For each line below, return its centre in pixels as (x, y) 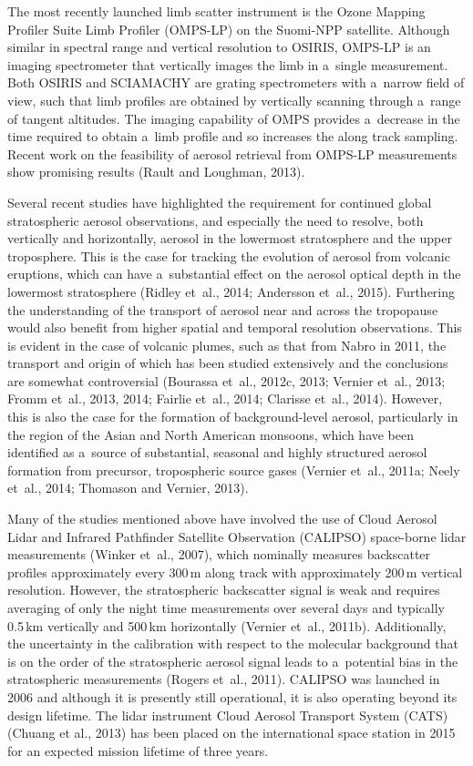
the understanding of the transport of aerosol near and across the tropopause (223, 309)
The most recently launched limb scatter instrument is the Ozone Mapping (216, 11)
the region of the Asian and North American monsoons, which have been (211, 434)
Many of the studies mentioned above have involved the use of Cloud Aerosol (222, 519)
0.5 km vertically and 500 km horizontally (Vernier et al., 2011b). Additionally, (227, 625)
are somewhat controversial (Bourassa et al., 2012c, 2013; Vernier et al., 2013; (226, 380)
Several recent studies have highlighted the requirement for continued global (220, 202)
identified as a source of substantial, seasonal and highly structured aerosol (217, 452)
